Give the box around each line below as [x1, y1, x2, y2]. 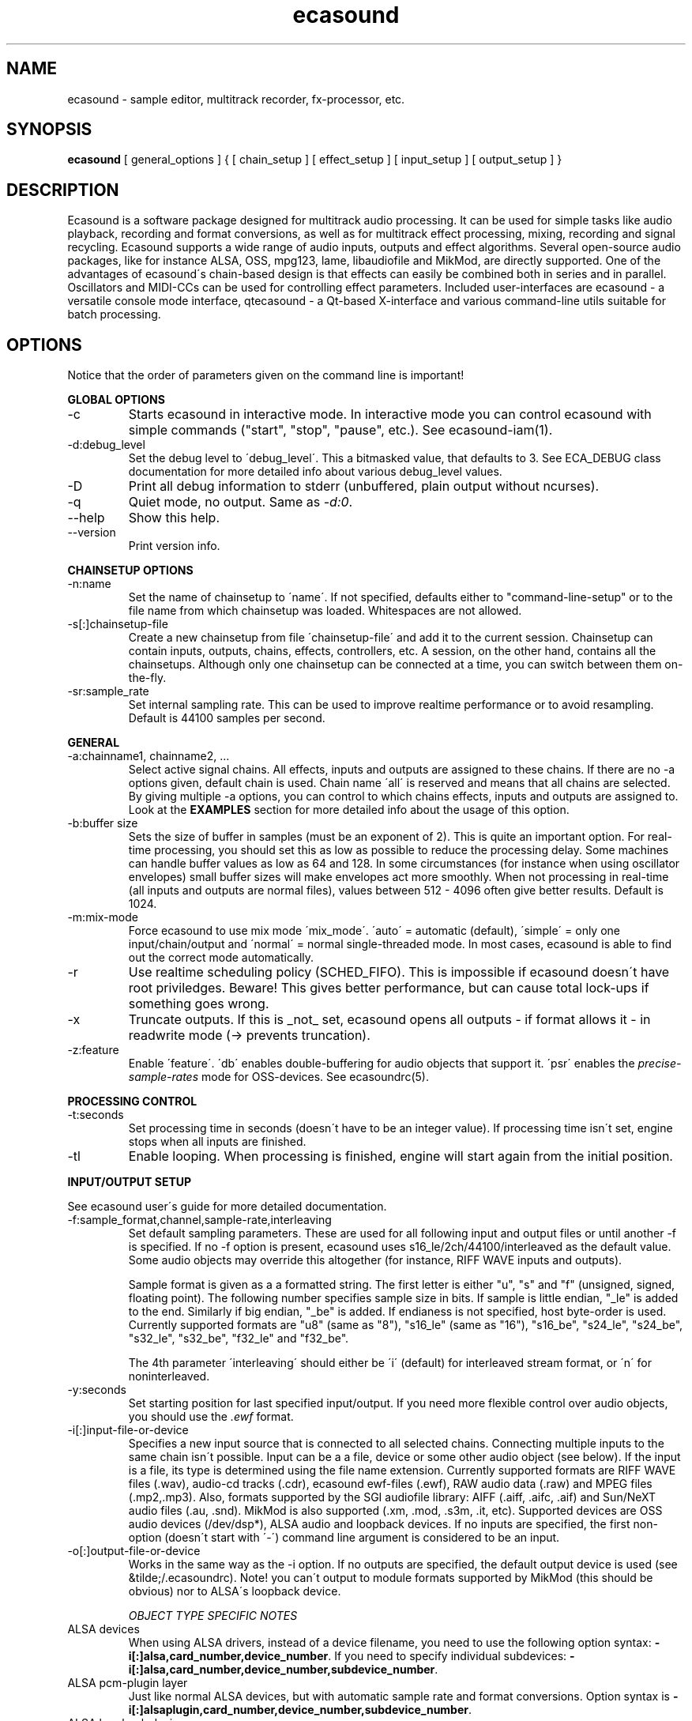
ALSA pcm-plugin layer [67, 1676, 188, 1690]
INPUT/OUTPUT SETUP [67, 1175, 192, 1189]
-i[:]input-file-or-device [67, 1423, 189, 1437]
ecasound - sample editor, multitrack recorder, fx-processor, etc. [67, 92, 405, 106]
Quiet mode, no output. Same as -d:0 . [128, 494, 353, 510]
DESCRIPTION [6, 179, 119, 200]
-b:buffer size [67, 816, 138, 830]
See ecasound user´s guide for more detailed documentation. [67, 1199, 387, 1214]
